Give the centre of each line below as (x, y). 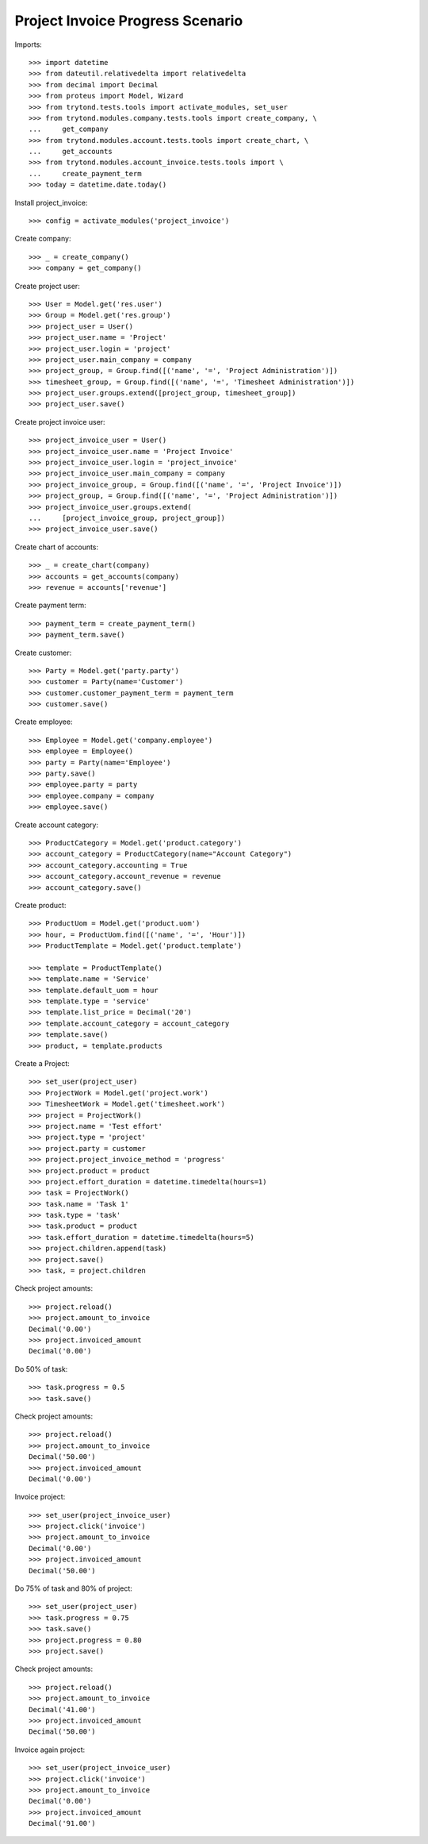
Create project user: (48, 286)
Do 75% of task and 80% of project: (73, 1588)
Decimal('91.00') (62, 1823)
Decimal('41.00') (62, 1709)
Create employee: (44, 722)
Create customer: (43, 653)
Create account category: (57, 825)
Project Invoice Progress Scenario (129, 21)
